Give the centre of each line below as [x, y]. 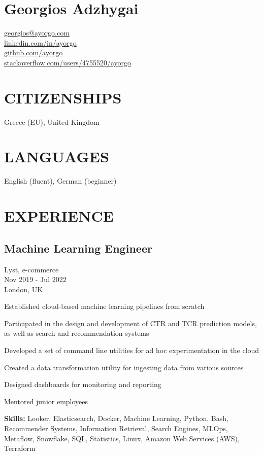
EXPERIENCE [59, 216]
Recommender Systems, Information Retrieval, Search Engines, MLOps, [116, 428]
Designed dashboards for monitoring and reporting [83, 384]
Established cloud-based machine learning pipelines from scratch [104, 306]
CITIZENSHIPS [63, 97]
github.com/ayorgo [34, 52]
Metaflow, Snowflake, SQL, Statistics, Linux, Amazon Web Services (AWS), [122, 438]
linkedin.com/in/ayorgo [40, 42]
